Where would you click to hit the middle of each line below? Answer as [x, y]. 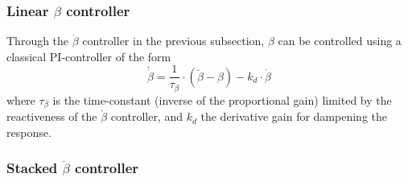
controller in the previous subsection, [173, 41]
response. [29, 132]
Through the [38, 41]
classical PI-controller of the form [89, 56]
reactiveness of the [52, 116]
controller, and [146, 116]
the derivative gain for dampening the [294, 116]
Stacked [32, 168]
